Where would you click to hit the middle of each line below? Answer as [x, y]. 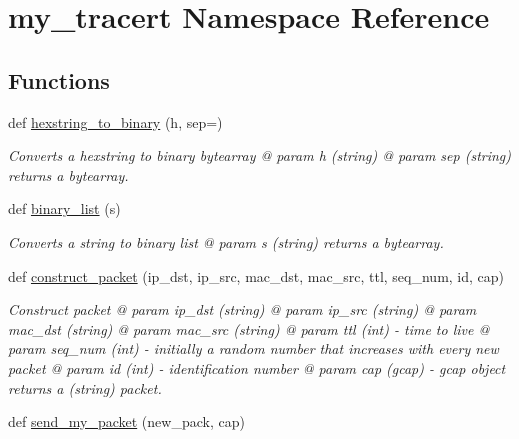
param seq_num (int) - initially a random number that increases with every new [253, 348]
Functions [59, 79]
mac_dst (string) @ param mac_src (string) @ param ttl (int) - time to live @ [249, 328]
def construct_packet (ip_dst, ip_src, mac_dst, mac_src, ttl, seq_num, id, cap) [256, 275]
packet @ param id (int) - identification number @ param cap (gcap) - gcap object [257, 367]
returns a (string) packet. [85, 387]
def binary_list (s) [64, 208]
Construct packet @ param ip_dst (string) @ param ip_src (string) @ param [242, 309]
